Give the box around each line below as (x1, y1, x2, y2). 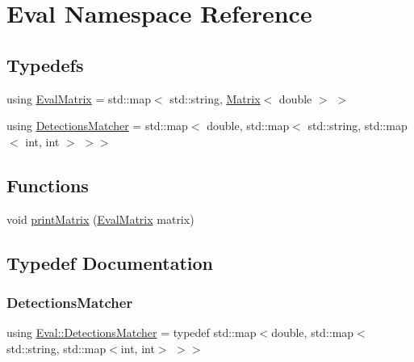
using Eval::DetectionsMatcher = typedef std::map (6, 324, 257, 341)
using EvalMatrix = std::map (6, 90, 151, 107)
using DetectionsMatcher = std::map (6, 117, 188, 134)
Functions (6, 172, 89, 197)
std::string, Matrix (169, 90, 261, 107)
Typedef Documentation (6, 250, 213, 275)
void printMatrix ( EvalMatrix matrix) (6, 210, 194, 227)
